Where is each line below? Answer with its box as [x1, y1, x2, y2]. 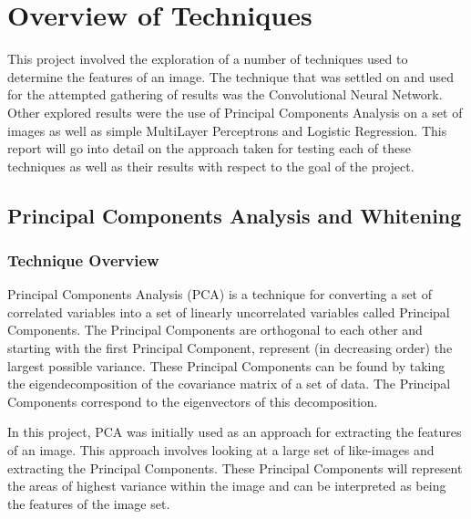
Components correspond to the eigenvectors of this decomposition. [7, 391, 378, 410]
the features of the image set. [7, 493, 170, 513]
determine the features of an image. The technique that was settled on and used [7, 67, 454, 86]
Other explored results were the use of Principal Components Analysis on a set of [7, 102, 463, 121]
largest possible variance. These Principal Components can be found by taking [7, 356, 445, 375]
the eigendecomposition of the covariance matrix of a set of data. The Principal [7, 374, 451, 393]
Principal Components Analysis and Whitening [7, 201, 462, 229]
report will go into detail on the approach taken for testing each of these [7, 139, 411, 158]
